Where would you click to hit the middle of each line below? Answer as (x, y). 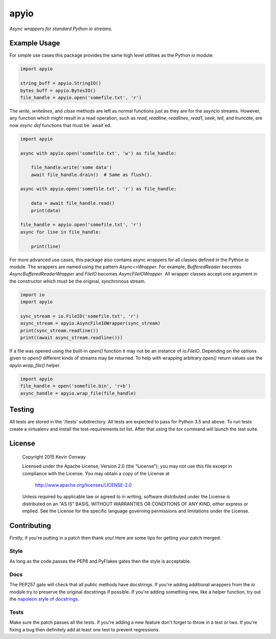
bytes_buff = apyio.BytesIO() (58, 90)
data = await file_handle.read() (73, 203)
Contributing (30, 526)
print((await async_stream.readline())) (71, 338)
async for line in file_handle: (61, 232)
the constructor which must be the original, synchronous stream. (78, 281)
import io (32, 295)
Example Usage (35, 43)
